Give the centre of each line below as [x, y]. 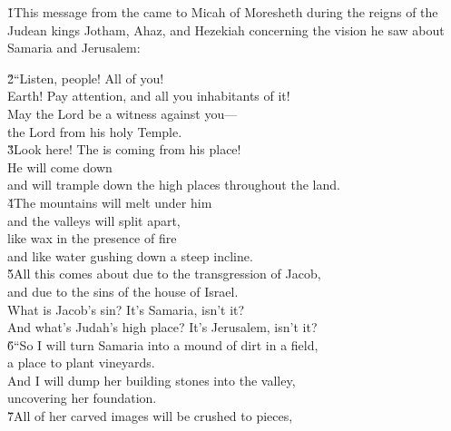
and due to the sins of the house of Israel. [123, 291]
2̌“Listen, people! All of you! [86, 78]
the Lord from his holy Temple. [95, 131]
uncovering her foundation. [82, 398]
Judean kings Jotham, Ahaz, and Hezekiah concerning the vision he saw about [226, 29]
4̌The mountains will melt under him [110, 202]
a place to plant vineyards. [81, 362]
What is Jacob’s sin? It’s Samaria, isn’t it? [126, 309]
